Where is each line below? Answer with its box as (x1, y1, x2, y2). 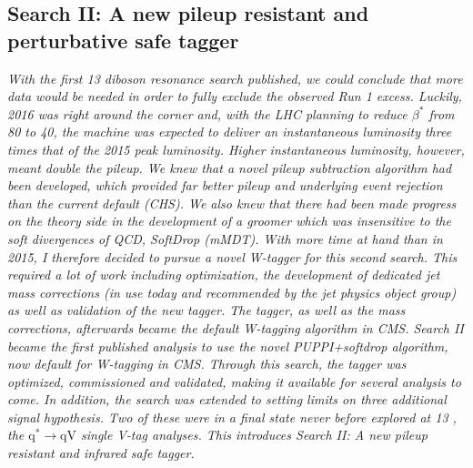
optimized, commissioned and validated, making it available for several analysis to (7, 371, 461, 391)
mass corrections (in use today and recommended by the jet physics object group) (7, 282, 457, 301)
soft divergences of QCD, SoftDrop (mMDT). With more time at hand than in (7, 229, 443, 248)
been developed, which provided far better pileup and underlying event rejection (7, 176, 443, 195)
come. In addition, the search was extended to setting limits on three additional (7, 390, 447, 409)
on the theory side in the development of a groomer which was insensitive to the (7, 211, 451, 230)
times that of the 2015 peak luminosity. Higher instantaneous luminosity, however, (7, 139, 465, 158)
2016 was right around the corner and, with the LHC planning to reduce (7, 104, 408, 123)
